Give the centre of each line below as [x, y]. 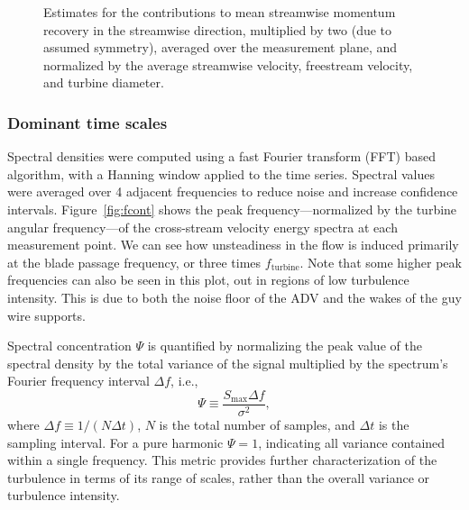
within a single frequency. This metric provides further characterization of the [222, 460]
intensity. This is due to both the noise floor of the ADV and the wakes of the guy [234, 297]
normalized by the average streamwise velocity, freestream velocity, [228, 64]
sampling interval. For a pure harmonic [115, 442]
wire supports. [46, 315]
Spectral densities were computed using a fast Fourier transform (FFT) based [221, 156]
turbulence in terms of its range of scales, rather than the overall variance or [219, 477]
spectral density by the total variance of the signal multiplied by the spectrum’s [228, 363]
